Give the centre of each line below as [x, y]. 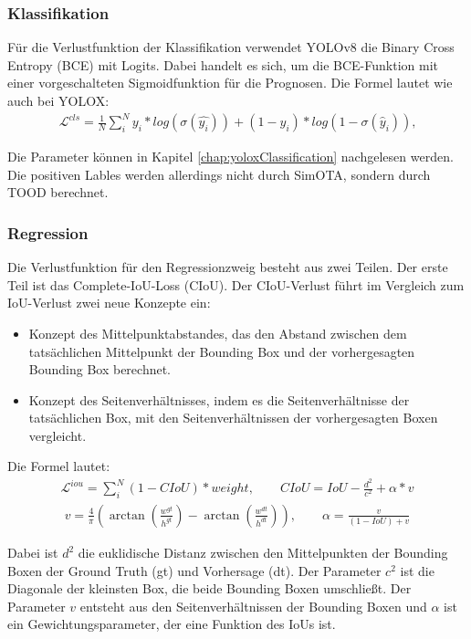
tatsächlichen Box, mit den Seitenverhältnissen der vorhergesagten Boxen [233, 418]
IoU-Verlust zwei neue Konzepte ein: [109, 303]
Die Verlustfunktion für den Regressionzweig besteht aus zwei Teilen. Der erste [228, 267]
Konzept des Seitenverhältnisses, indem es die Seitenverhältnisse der [219, 399]
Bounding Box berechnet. [100, 369]
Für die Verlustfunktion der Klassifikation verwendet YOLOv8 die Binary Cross [231, 47]
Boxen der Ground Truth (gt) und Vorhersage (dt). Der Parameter [194, 570]
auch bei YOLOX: [58, 100]
